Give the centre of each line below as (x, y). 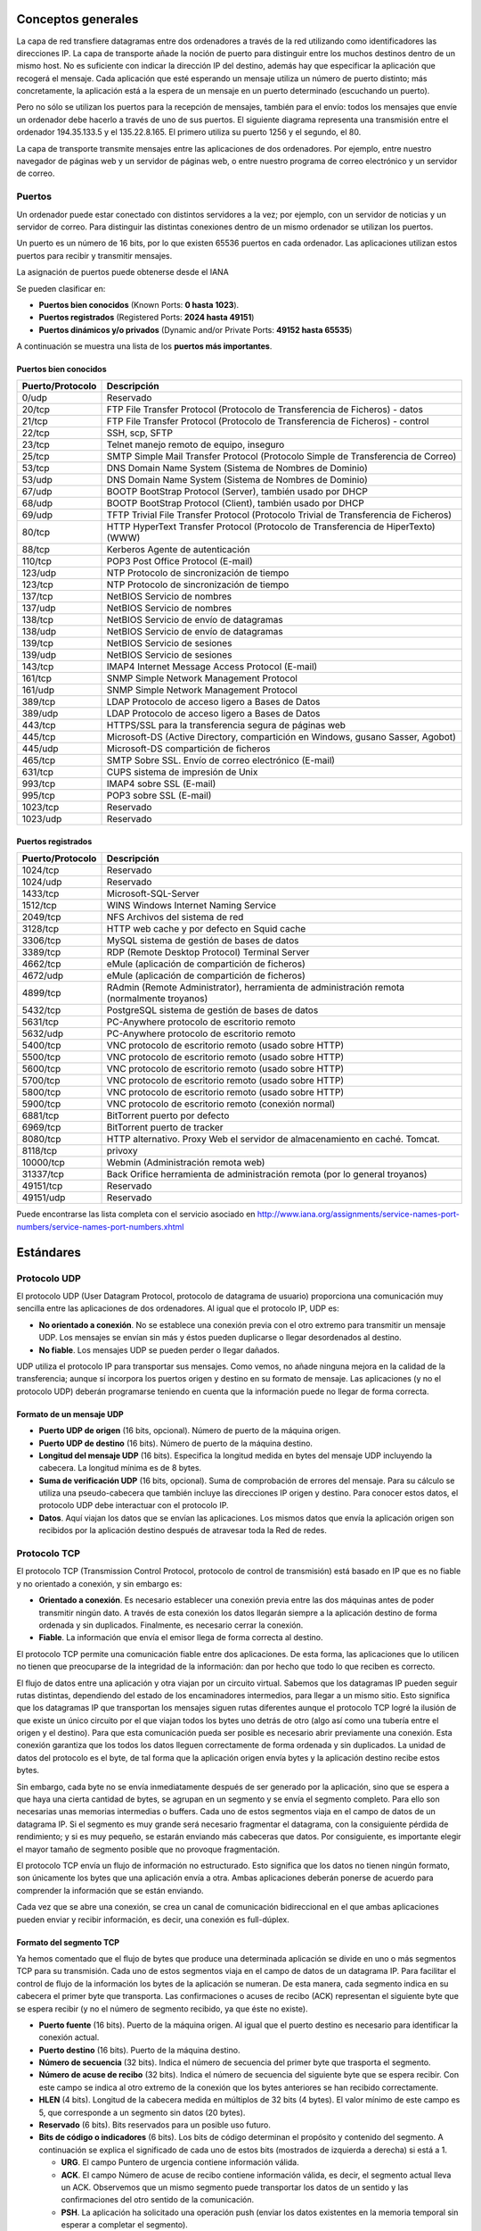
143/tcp (38, 667)
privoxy (122, 1151)
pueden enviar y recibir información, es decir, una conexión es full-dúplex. (153, 1920)
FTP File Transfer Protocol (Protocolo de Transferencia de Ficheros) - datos (265, 410)
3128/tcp (41, 929)
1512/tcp (39, 906)
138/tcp (37, 620)
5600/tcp (41, 1069)
